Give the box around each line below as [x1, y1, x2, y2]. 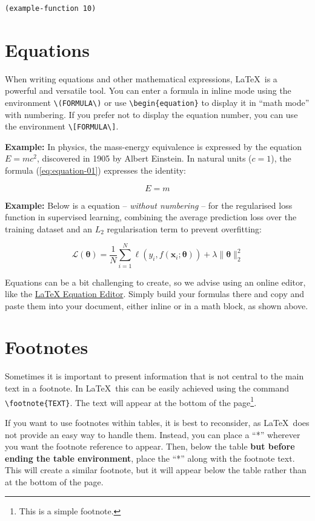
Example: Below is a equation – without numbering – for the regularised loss [5, 198, 293, 211]
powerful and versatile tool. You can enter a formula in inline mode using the [5, 84, 291, 97]
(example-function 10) [5, 4, 96, 13]
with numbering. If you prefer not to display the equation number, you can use [5, 108, 298, 120]
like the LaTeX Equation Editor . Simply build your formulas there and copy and [5, 287, 305, 300]
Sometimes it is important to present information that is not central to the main [5, 370, 304, 382]
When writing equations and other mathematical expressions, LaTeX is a [5, 72, 277, 85]
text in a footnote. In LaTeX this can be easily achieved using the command [5, 382, 290, 394]
